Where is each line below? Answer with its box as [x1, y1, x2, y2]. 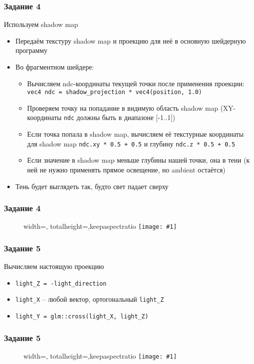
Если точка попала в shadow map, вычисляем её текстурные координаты [27, 129, 244, 139]
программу [15, 45, 47, 55]
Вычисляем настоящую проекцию [4, 261, 104, 271]
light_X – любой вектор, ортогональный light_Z [15, 294, 164, 304]
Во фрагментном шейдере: [15, 62, 94, 72]
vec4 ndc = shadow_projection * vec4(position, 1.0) [27, 89, 202, 96]
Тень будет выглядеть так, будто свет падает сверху [15, 181, 169, 191]
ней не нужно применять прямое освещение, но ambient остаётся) [27, 164, 226, 174]
